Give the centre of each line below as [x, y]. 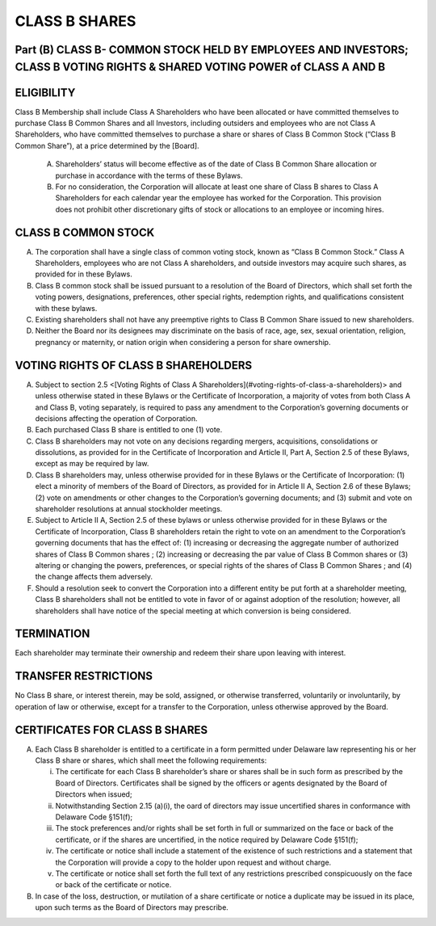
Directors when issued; [94, 794]
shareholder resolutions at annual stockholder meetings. [129, 509]
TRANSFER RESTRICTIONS [84, 676]
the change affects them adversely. [94, 577]
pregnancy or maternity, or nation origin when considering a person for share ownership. [183, 342]
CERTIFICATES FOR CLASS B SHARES [111, 730]
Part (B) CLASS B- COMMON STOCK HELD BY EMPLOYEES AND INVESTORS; [212, 50]
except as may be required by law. [92, 464]
